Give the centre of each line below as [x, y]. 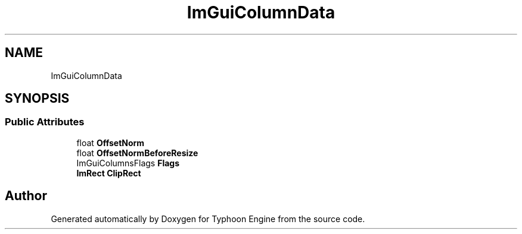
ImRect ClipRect [109, 173]
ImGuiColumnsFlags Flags [128, 163]
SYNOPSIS [37, 99]
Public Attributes [45, 122]
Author [26, 196]
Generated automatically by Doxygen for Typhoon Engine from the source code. [208, 219]
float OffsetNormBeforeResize [137, 153]
